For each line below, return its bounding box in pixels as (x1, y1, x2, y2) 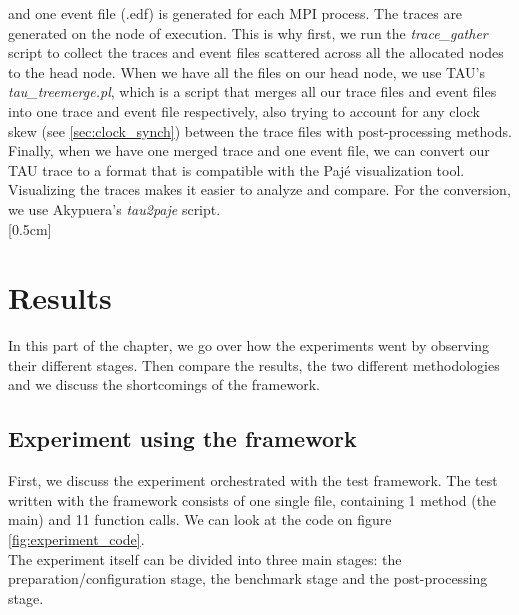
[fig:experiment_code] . (8, 529, 145, 550)
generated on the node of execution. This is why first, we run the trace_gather (8, 22, 488, 43)
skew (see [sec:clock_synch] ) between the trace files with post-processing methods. (8, 120, 512, 141)
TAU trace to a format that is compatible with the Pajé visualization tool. (8, 159, 465, 180)
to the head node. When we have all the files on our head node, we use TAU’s (8, 61, 486, 82)
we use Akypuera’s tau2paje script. (8, 198, 221, 219)
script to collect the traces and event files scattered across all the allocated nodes (8, 42, 504, 63)
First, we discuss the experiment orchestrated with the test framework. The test (8, 470, 498, 491)
